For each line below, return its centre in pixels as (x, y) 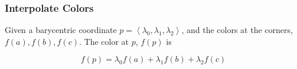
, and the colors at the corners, (237, 30)
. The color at (104, 41)
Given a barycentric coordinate (61, 30)
